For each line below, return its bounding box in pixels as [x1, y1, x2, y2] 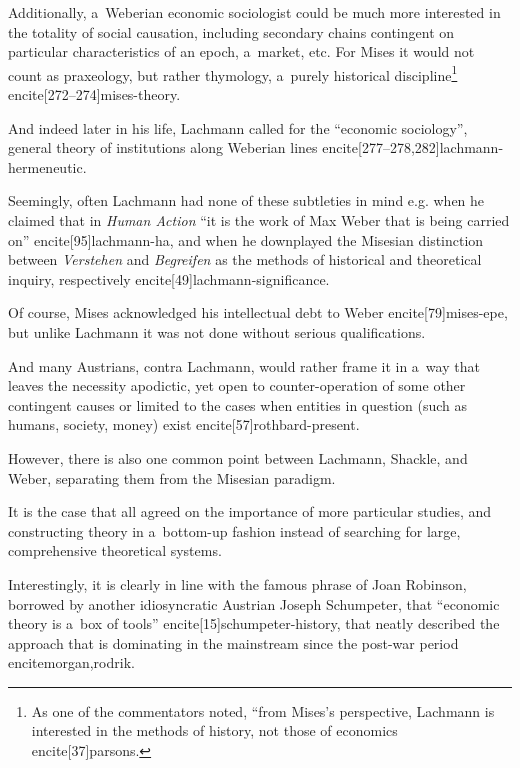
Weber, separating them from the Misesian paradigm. [8, 467, 336, 488]
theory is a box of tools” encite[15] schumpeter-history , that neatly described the [8, 613, 500, 634]
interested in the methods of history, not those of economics [31, 720, 398, 741]
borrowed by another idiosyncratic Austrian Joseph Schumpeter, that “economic [8, 593, 500, 614]
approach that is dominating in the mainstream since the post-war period [8, 632, 459, 653]
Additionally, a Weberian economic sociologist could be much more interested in [8, 2, 501, 22]
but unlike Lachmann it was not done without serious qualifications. [8, 321, 426, 342]
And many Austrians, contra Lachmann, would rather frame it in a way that [8, 355, 480, 376]
